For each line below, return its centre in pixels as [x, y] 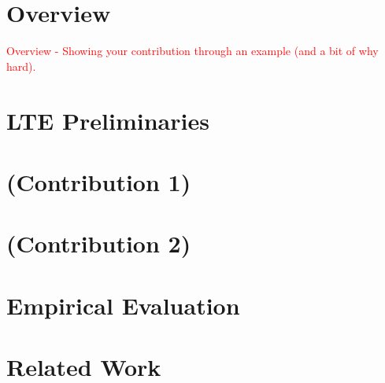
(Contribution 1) [99, 181]
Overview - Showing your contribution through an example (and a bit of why [192, 51]
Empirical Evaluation [123, 305]
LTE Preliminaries [108, 120]
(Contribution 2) [99, 243]
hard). [21, 66]
